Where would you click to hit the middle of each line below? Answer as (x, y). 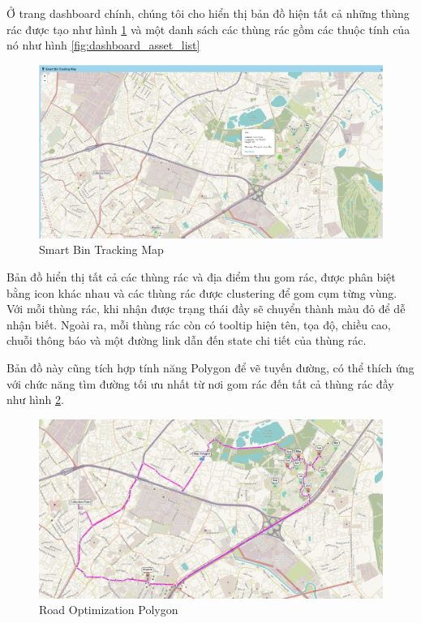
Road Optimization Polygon (109, 610)
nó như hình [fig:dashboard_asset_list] (103, 45)
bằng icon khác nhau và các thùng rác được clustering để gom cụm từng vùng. (202, 292)
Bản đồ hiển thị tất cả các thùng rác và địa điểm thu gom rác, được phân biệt (201, 277)
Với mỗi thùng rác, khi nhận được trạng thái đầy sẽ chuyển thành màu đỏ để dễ (206, 309)
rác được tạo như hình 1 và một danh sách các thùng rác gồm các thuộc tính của (208, 29)
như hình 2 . (35, 400)
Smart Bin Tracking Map (101, 249)
